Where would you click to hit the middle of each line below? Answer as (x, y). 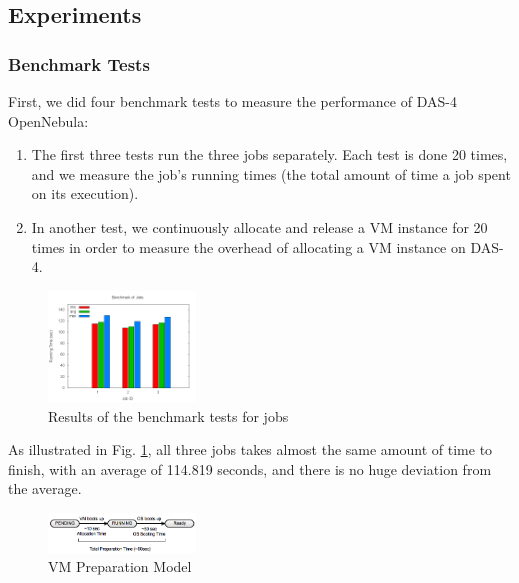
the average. (45, 488)
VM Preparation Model (120, 566)
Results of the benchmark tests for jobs (168, 415)
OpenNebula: (48, 120)
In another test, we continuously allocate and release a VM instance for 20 (259, 226)
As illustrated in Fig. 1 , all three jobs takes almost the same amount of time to (250, 449)
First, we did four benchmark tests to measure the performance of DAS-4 (232, 101)
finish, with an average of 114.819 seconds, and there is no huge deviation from (250, 468)
